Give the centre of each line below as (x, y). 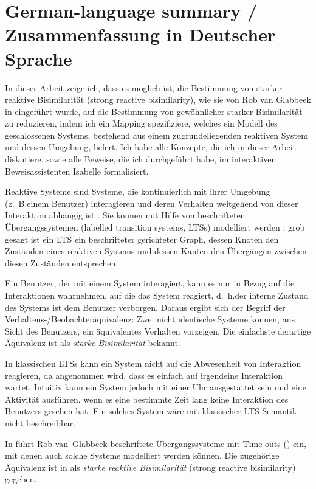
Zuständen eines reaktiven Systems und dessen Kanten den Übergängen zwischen (156, 251)
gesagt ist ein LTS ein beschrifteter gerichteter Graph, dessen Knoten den (142, 239)
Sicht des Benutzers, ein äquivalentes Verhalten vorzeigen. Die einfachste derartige (158, 331)
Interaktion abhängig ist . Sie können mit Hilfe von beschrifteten (125, 215)
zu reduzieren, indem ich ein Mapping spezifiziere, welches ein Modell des (141, 123)
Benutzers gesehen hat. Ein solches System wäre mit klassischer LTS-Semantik (151, 411)
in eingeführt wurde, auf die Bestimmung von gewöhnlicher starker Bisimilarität (154, 111)
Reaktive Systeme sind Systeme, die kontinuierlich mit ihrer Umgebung (138, 191)
